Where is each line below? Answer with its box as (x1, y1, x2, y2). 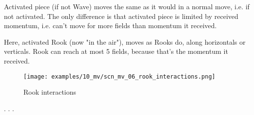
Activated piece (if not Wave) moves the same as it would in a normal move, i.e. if (4, 1, 250, 11)
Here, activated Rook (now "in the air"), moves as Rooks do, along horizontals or (4, 36, 246, 47)
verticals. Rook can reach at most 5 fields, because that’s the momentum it (4, 46, 228, 56)
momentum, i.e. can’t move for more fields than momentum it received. (4, 20, 217, 31)
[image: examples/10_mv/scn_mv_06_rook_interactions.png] (23, 73, 215, 80)
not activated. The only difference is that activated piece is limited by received (4, 11, 238, 21)
